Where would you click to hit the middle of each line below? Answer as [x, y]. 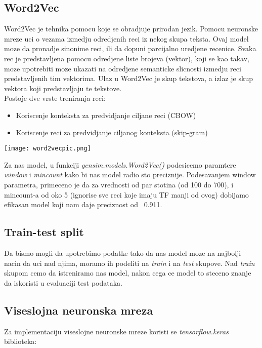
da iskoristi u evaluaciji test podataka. [63, 282]
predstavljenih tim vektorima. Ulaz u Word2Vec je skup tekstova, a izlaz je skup [128, 78]
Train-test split [44, 232]
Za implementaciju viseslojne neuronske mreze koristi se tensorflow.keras [116, 331]
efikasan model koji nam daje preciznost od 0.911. [83, 204]
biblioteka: [20, 341]
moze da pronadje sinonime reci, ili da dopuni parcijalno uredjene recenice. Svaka [130, 48]
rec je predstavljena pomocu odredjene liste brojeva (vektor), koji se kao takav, [127, 58]
